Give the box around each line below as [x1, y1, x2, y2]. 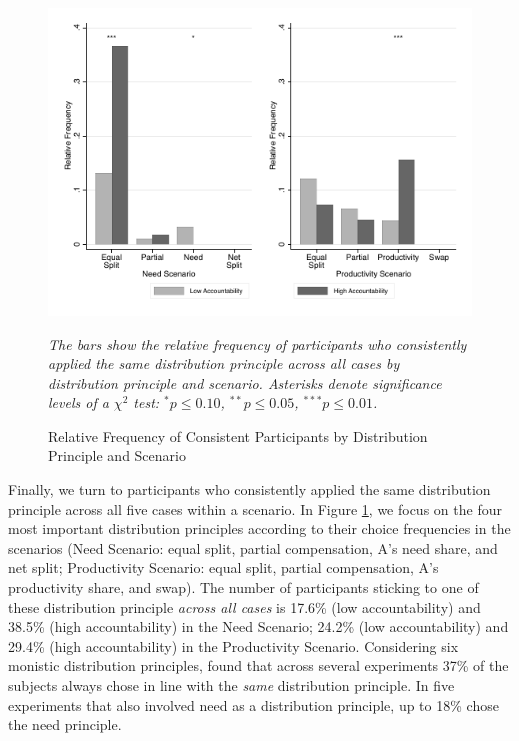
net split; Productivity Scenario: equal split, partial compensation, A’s [8, 557, 439, 578]
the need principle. [8, 714, 122, 735]
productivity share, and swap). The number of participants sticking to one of [8, 577, 479, 598]
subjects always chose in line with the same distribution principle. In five [8, 675, 455, 696]
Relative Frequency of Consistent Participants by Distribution [48, 425, 428, 446]
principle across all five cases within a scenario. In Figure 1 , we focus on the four [8, 498, 502, 519]
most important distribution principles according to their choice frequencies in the [8, 518, 511, 539]
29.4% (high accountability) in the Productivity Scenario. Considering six [8, 635, 459, 656]
